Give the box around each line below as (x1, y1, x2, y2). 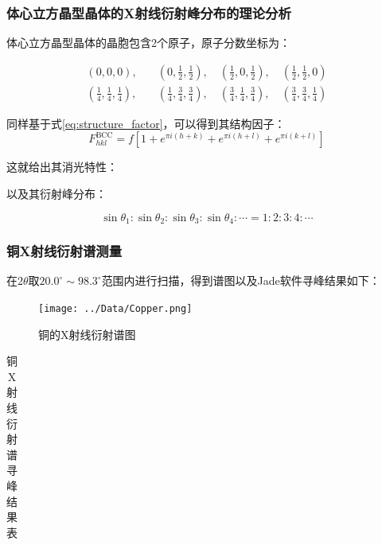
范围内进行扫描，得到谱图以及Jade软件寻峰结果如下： (101, 272, 380, 289)
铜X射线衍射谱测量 (6, 241, 123, 261)
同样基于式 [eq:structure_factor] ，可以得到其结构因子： (6, 115, 286, 131)
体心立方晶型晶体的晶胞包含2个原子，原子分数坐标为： (6, 34, 290, 51)
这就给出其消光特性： (6, 158, 118, 175)
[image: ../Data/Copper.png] (38, 302, 193, 314)
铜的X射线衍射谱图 (38, 325, 136, 342)
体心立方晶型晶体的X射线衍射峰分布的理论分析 (6, 2, 291, 22)
